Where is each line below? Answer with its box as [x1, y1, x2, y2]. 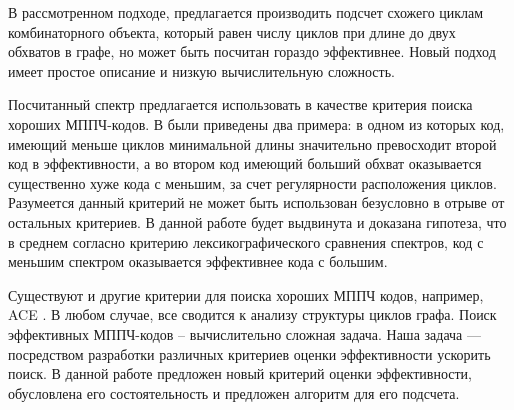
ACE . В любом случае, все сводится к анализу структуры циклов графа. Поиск [8, 304, 497, 325]
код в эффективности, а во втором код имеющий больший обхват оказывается [8, 153, 482, 174]
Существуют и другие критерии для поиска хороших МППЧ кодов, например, [8, 284, 484, 305]
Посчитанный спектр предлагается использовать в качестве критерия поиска [8, 94, 473, 115]
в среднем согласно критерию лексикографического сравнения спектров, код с [8, 231, 484, 252]
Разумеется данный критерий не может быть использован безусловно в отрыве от [8, 192, 505, 213]
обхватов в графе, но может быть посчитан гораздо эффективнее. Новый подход [8, 41, 496, 62]
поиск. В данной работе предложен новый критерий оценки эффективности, [8, 363, 472, 384]
